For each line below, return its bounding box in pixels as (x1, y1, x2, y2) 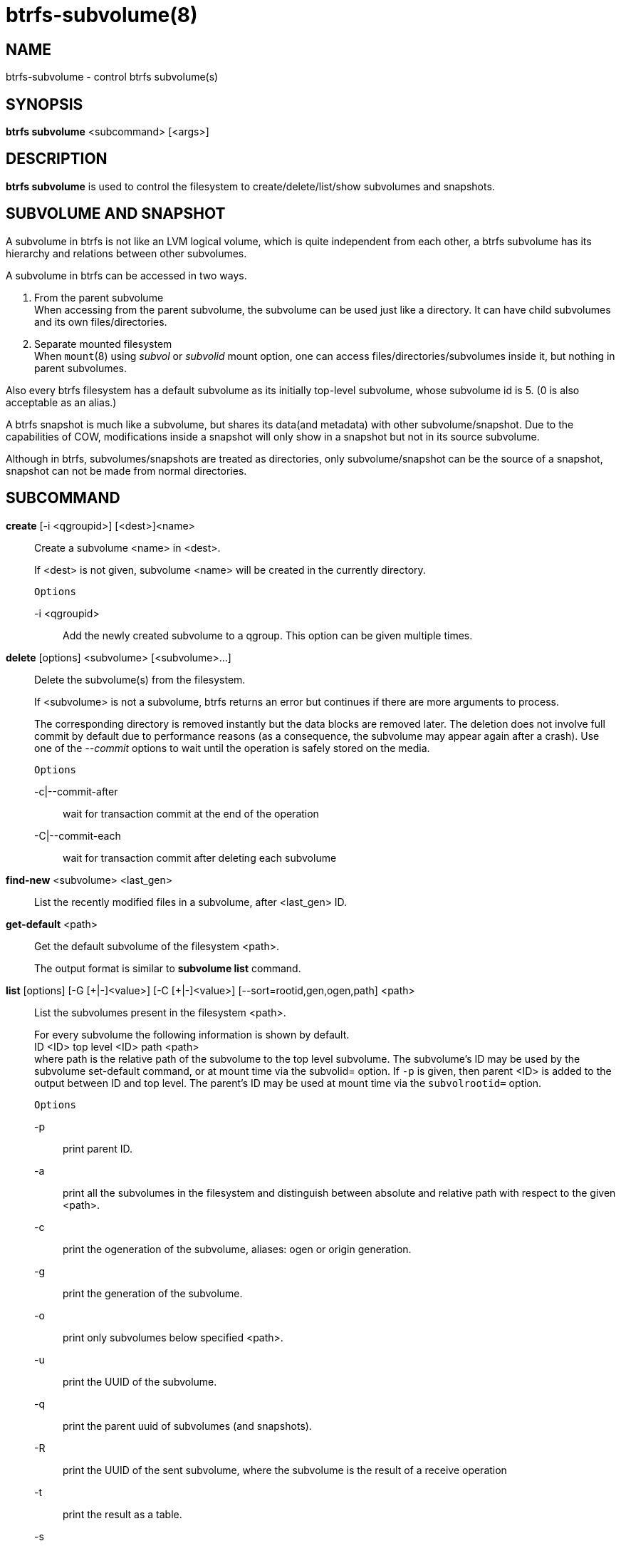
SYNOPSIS (6, 95, 83, 113)
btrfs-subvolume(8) (6, 3, 198, 27)
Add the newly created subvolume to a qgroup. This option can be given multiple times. (63, 629, 473, 641)
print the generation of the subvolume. (63, 1287, 243, 1299)
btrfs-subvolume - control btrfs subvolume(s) (6, 71, 219, 83)
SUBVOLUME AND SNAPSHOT (6, 205, 226, 223)
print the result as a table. (63, 1508, 182, 1520)
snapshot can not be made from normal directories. (6, 464, 247, 477)
